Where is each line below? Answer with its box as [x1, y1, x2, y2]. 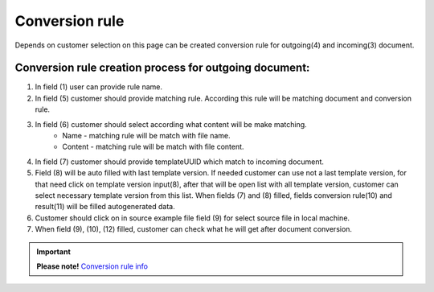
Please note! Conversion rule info [36, 261, 149, 271]
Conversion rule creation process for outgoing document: [14, 61, 310, 75]
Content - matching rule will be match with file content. [62, 142, 244, 152]
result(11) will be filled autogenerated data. [35, 202, 176, 212]
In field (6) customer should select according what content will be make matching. [35, 119, 307, 129]
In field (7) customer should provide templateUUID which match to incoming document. [35, 157, 325, 167]
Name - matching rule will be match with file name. [62, 131, 231, 141]
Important [36, 246, 72, 257]
